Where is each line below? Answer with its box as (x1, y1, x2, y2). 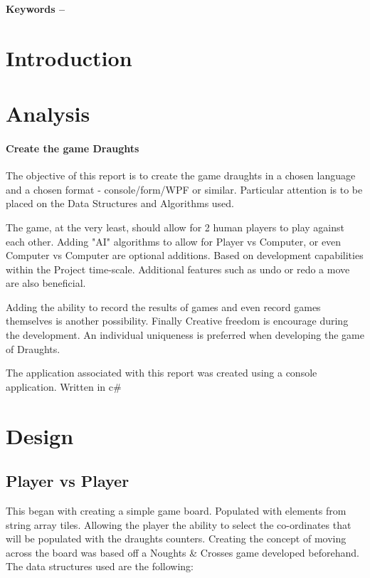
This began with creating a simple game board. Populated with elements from (6, 503, 347, 518)
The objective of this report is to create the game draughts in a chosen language (6, 168, 356, 183)
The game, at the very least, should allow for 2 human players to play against (6, 219, 345, 234)
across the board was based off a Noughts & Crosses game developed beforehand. (6, 545, 359, 559)
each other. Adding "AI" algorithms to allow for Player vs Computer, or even (6, 233, 342, 248)
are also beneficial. (6, 275, 86, 290)
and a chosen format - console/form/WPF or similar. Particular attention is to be (6, 182, 363, 196)
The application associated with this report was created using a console (6, 365, 317, 380)
